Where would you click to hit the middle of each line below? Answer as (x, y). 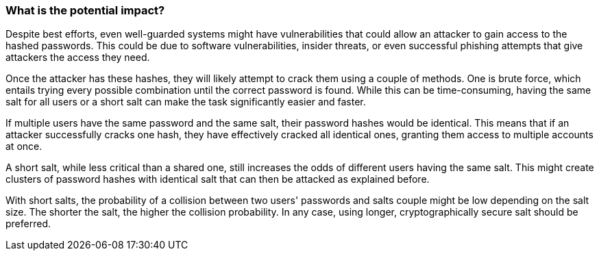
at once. (24, 146)
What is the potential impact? (85, 10)
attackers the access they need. (78, 57)
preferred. (28, 224)
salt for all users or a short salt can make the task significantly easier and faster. (186, 102)
